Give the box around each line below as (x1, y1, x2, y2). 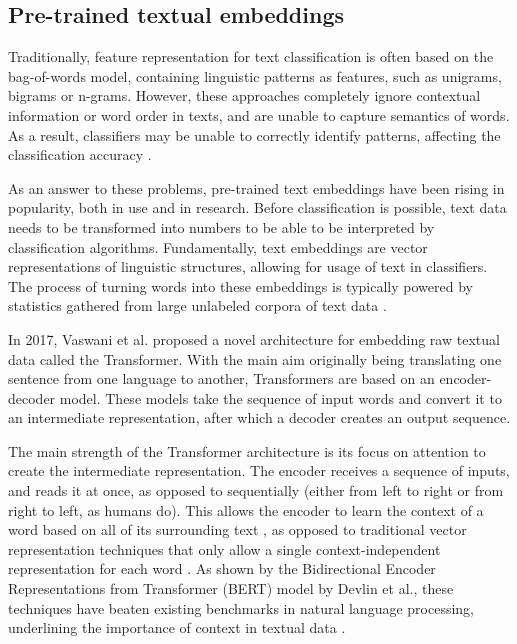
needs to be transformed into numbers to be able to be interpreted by (8, 216, 435, 237)
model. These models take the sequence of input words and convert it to (59, 387, 502, 408)
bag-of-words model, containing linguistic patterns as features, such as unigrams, (8, 65, 502, 86)
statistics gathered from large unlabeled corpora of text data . (8, 295, 387, 316)
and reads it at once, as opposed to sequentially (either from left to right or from (8, 480, 504, 501)
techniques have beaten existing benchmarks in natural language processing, (8, 597, 475, 618)
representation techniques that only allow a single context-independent (8, 538, 441, 559)
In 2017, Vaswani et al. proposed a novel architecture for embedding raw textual (8, 328, 500, 349)
